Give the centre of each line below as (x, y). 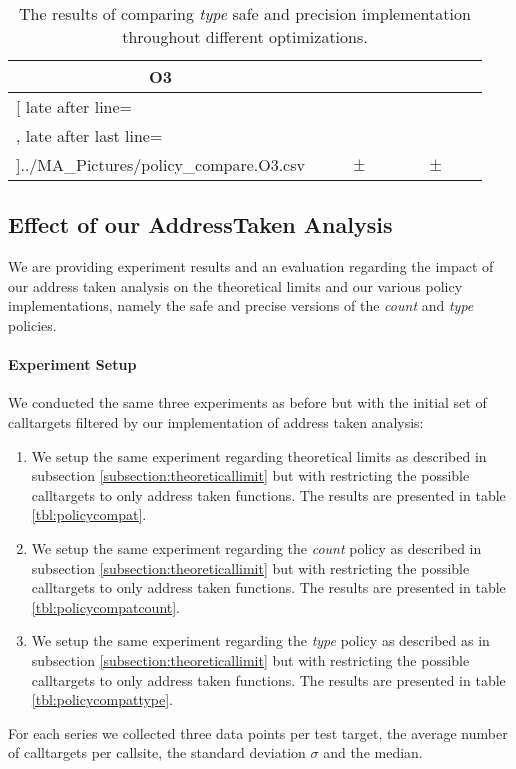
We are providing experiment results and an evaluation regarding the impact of (251, 266)
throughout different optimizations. (245, 36)
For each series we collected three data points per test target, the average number (258, 732)
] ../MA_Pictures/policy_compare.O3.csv (160, 164)
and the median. (373, 752)
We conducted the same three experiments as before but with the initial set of (247, 402)
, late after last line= (89, 135)
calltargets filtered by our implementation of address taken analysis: (216, 421)
